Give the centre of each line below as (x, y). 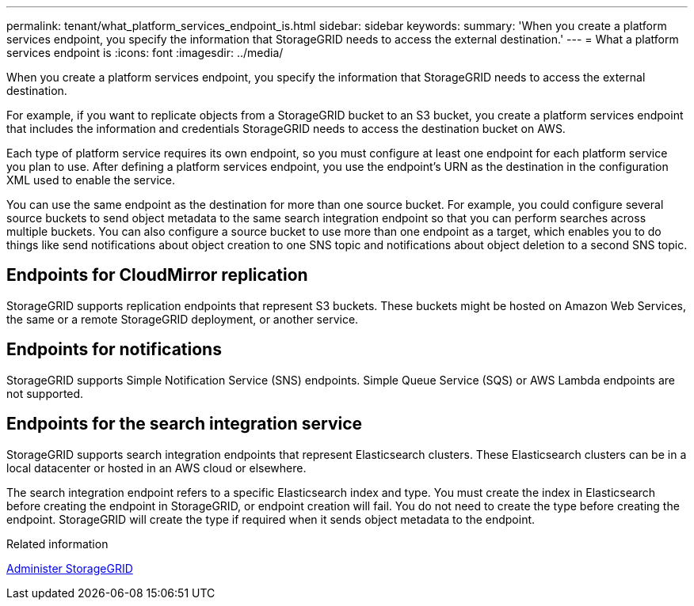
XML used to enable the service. (91, 180)
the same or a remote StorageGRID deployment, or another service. (183, 319)
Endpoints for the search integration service (185, 424)
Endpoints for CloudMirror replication (157, 275)
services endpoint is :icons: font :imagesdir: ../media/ (145, 53)
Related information (57, 544)
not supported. (45, 393)
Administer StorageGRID (70, 568)
